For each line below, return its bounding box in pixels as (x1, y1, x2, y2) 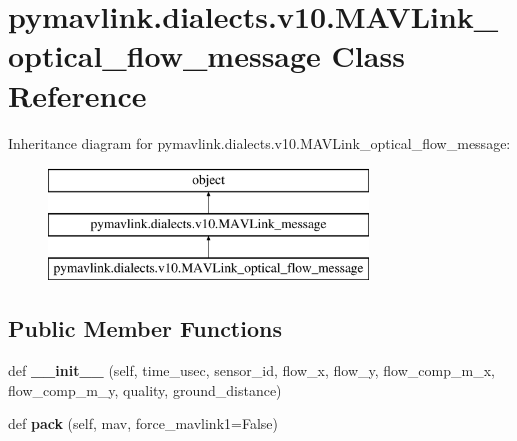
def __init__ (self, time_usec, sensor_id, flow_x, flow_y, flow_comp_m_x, (8, 360, 495, 381)
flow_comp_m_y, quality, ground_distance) (8, 379, 282, 400)
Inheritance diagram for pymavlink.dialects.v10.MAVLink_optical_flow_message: (8, 132, 511, 153)
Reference (8, 74, 147, 115)
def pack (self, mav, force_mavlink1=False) (8, 413, 278, 434)
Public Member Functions (8, 313, 282, 344)
